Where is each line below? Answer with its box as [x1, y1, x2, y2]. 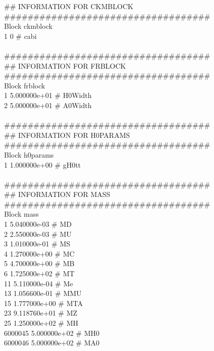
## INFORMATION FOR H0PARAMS [4, 129, 130, 140]
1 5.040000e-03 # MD [4, 219, 72, 229]
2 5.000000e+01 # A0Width [4, 99, 92, 110]
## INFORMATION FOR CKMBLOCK [4, 1, 133, 11]
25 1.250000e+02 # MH [4, 318, 78, 328]
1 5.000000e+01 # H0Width [4, 90, 92, 101]
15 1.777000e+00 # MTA [4, 297, 83, 308]
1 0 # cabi [4, 30, 37, 41]
